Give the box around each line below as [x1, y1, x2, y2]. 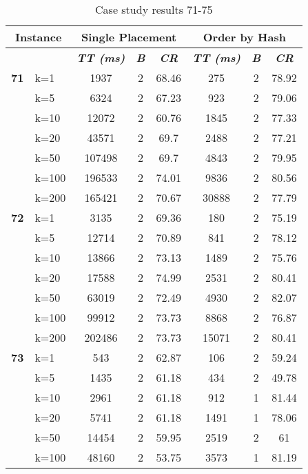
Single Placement [81, 29, 177, 45]
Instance [14, 29, 62, 45]
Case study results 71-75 [95, 1, 213, 17]
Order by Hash [203, 29, 286, 45]
